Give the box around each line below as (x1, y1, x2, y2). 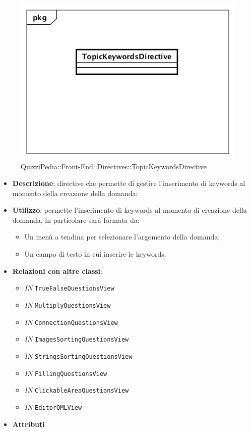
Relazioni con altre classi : (12, 265, 102, 276)
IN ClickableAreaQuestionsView (24, 385, 129, 395)
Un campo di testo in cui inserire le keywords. (24, 249, 166, 259)
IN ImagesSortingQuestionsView (24, 333, 129, 344)
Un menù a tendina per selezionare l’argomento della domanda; (24, 231, 220, 242)
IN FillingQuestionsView (24, 367, 107, 378)
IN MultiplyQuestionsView (24, 299, 111, 310)
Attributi (12, 418, 45, 429)
